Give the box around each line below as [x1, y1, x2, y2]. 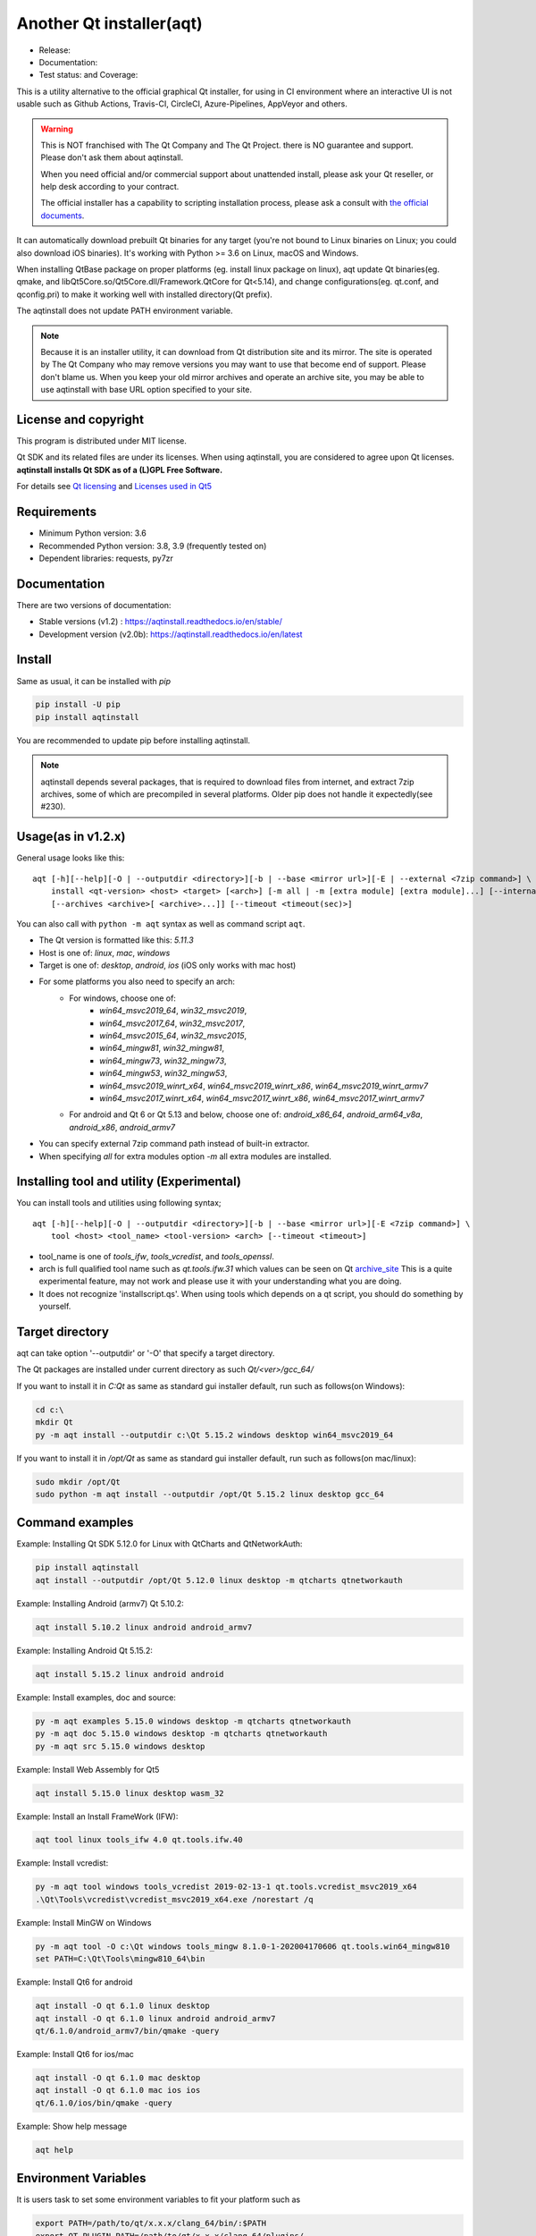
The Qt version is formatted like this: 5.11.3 [38, 935, 194, 945]
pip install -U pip [35, 699, 121, 710]
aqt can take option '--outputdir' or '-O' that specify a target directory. [16, 1348, 275, 1359]
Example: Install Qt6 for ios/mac [16, 2048, 134, 2059]
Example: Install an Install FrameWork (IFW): [16, 1811, 179, 1822]
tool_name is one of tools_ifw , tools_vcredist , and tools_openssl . [38, 1250, 274, 1261]
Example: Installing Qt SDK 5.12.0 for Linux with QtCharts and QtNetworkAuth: [16, 1538, 303, 1549]
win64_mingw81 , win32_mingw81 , [99, 1043, 225, 1054]
